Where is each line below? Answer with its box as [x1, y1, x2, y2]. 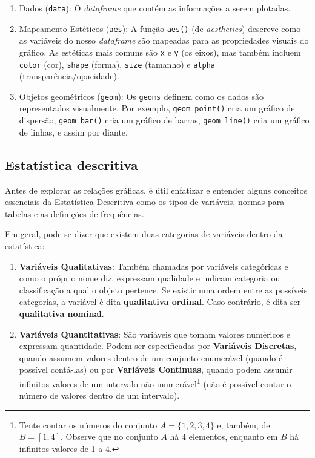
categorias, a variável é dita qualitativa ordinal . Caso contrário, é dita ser [19, 295, 301, 308]
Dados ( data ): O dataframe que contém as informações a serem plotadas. [19, 2, 291, 14]
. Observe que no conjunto [60, 430, 158, 443]
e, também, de [217, 418, 270, 431]
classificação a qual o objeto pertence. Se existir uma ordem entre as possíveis [19, 283, 308, 296]
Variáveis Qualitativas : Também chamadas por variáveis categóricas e [19, 260, 288, 272]
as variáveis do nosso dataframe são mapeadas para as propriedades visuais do [19, 34, 309, 47]
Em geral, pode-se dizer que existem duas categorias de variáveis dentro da [5, 227, 283, 240]
